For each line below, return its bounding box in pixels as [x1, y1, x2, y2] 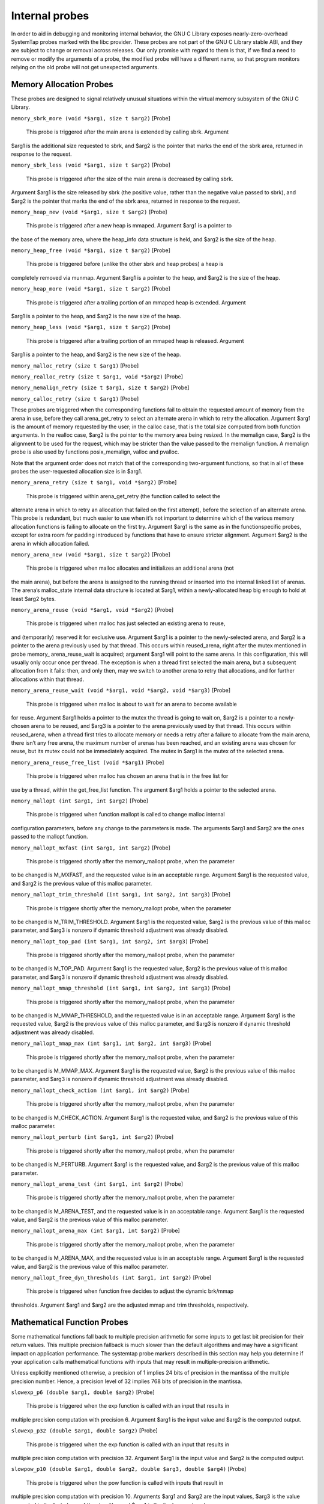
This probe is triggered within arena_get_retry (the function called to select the [26, 492, 221, 499]
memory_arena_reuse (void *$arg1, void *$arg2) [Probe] [11, 606, 174, 613]
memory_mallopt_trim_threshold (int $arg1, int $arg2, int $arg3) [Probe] [11, 891, 231, 898]
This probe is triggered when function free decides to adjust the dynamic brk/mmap [26, 1287, 234, 1295]
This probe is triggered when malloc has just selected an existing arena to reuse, [26, 620, 226, 627]
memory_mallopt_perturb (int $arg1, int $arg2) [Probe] [11, 1133, 174, 1141]
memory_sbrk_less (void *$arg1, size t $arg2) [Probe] [11, 161, 171, 168]
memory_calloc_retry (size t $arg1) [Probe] [11, 395, 139, 402]
